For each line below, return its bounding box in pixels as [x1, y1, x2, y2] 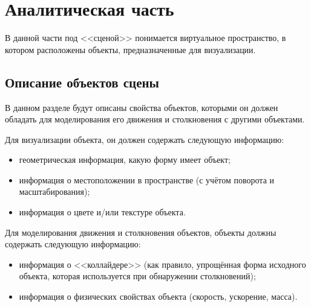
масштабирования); [19, 185, 90, 198]
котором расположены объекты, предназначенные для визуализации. [5, 43, 256, 55]
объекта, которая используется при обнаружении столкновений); [19, 270, 256, 282]
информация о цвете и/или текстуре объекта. [19, 206, 186, 218]
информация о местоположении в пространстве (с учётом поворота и [19, 173, 275, 186]
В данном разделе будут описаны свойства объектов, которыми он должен [5, 101, 278, 113]
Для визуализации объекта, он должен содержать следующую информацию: [5, 133, 284, 145]
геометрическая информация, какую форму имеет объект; [19, 153, 231, 166]
